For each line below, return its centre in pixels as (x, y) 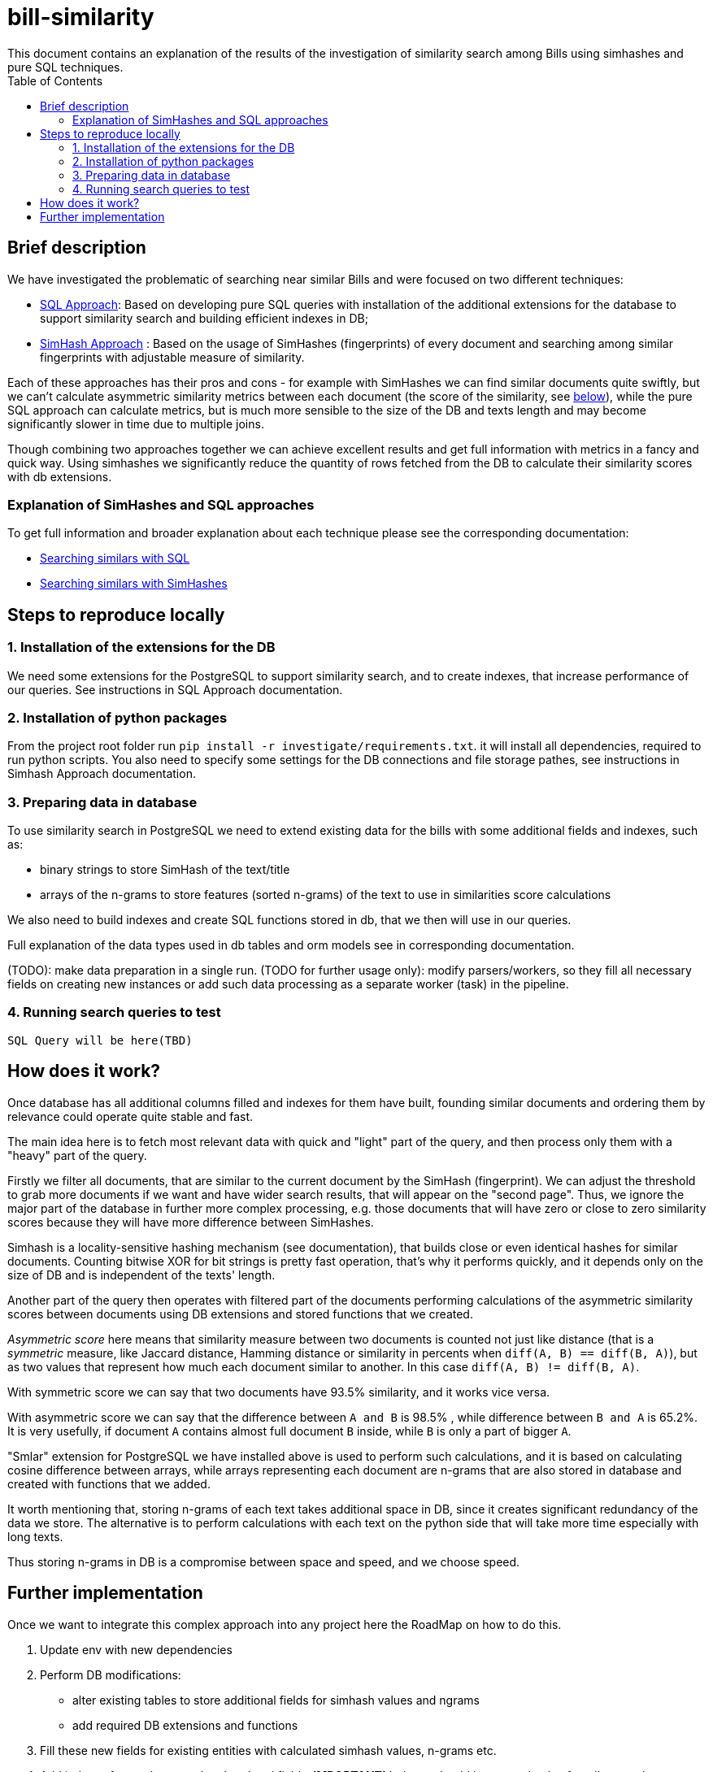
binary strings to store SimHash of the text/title (165, 870)
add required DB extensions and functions (185, 1725)
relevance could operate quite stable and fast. (130, 1116)
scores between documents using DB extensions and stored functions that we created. (240, 1314)
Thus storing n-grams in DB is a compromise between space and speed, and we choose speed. (264, 1561)
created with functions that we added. (109, 1483)
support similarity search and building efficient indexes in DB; (204, 318)
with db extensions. (60, 476)
